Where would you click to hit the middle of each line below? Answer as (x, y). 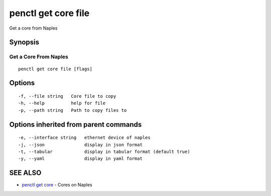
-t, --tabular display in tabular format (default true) (104, 151)
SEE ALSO (25, 173)
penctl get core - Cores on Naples (57, 185)
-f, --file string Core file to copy (67, 96)
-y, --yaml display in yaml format (81, 159)
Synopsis (24, 42)
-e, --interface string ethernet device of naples (84, 138)
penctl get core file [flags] (55, 69)
